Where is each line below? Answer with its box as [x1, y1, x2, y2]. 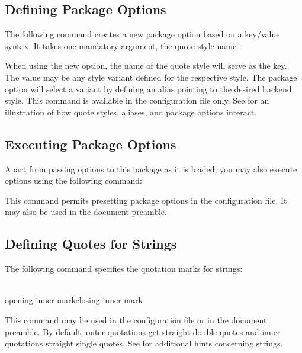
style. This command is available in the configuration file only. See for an [5, 94, 269, 107]
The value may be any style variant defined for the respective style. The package [5, 70, 297, 83]
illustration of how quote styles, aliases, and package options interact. [5, 105, 257, 118]
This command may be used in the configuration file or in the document [5, 313, 267, 326]
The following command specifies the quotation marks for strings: [5, 262, 243, 275]
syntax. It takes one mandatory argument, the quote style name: [5, 39, 239, 52]
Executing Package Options [5, 134, 176, 153]
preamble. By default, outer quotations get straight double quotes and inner [5, 325, 281, 338]
